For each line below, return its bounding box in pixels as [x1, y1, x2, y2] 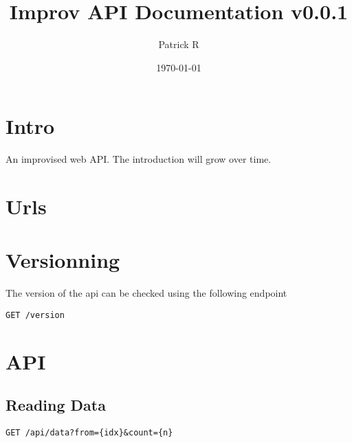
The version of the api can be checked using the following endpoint [5, 286, 287, 300]
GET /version [5, 310, 65, 320]
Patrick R [158, 37, 199, 52]
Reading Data [5, 394, 106, 416]
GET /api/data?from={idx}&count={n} [5, 428, 173, 438]
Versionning [5, 246, 120, 274]
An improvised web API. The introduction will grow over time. [5, 152, 272, 166]
